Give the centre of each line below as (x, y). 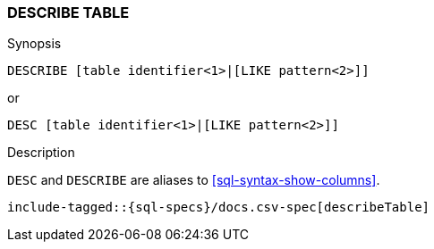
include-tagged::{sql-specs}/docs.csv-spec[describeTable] (219, 207)
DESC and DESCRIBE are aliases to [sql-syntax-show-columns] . (194, 180)
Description (41, 153)
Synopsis (34, 44)
